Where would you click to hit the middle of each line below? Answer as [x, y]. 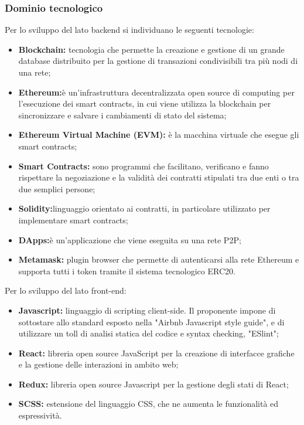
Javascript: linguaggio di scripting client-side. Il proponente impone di [147, 310]
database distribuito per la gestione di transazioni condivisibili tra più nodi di [158, 61]
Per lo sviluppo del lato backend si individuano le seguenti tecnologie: [129, 30]
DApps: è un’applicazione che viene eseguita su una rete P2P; [130, 239]
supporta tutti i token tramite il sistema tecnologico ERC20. [127, 271]
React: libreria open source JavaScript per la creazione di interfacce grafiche [156, 353]
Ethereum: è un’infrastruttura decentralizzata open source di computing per [156, 92]
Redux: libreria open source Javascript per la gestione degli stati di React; [153, 384]
